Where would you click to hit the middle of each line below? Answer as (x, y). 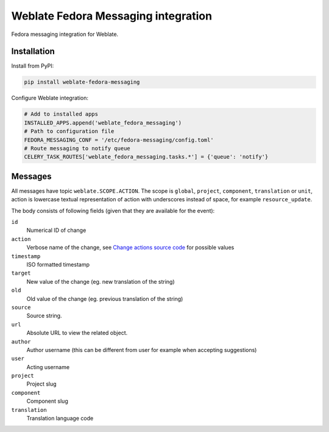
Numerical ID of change (56, 230)
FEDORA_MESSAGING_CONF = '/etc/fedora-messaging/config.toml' (119, 140)
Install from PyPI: (33, 66)
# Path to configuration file (69, 131)
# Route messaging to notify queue (77, 148)
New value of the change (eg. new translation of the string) (101, 281)
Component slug (47, 401)
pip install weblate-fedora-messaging (82, 82)
